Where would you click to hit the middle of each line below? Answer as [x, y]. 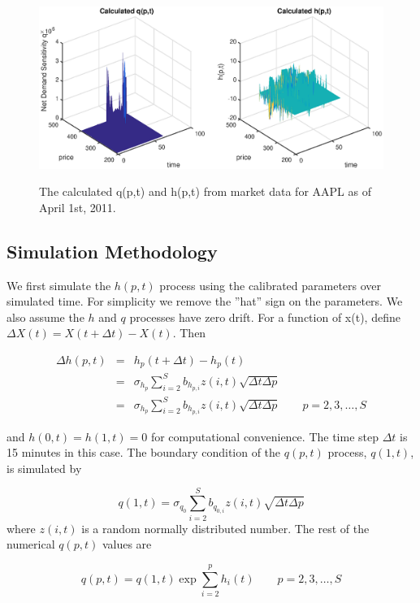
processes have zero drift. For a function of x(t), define [265, 317]
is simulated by [44, 468]
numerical [31, 544]
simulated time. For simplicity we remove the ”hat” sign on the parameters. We [205, 301]
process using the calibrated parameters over [271, 285]
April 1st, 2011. [78, 207]
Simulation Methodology [112, 251]
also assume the [45, 317]
